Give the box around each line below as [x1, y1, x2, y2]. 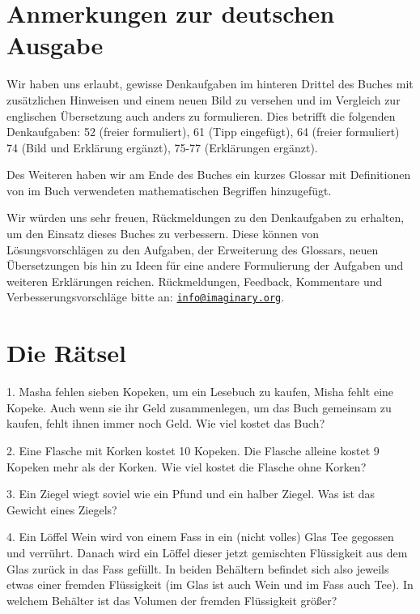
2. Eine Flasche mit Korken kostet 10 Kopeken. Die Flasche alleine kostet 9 [6, 442, 380, 458]
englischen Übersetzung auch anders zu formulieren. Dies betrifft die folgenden [6, 107, 396, 124]
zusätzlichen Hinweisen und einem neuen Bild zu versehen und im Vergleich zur [6, 91, 401, 108]
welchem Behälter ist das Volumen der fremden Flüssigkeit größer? [6, 591, 337, 608]
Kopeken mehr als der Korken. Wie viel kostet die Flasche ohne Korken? [6, 458, 367, 475]
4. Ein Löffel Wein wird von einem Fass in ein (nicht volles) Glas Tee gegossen [6, 528, 394, 545]
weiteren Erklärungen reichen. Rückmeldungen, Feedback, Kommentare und [6, 272, 383, 289]
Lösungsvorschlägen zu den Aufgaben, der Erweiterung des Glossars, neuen [6, 241, 379, 258]
